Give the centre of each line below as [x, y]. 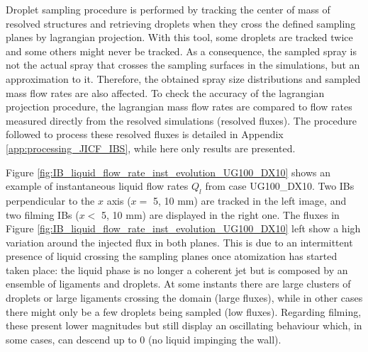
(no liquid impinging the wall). [214, 339]
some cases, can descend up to [71, 339]
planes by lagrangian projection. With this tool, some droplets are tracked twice [179, 37]
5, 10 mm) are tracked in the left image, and [250, 200]
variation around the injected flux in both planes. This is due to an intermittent [179, 242]
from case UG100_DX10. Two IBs [280, 186]
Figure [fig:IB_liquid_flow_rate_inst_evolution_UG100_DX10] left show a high [183, 228]
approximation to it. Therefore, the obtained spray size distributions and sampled [183, 78]
